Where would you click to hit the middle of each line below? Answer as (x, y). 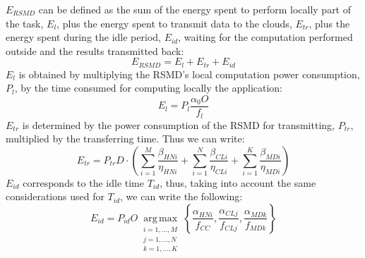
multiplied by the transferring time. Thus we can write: (125, 139)
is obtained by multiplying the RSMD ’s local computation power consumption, (189, 74)
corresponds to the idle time (83, 182)
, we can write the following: (181, 196)
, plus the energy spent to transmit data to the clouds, (174, 23)
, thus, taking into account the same (238, 182)
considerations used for (55, 196)
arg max (161, 218)
